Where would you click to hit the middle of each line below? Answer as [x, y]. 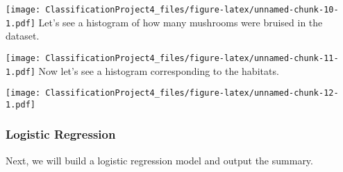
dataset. [23, 36]
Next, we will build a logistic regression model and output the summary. [159, 160]
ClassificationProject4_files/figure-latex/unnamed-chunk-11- [192, 58]
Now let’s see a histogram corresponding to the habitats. [159, 70]
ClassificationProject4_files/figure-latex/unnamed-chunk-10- [192, 10]
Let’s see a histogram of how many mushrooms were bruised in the [181, 22]
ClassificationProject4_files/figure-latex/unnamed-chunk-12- [192, 93]
